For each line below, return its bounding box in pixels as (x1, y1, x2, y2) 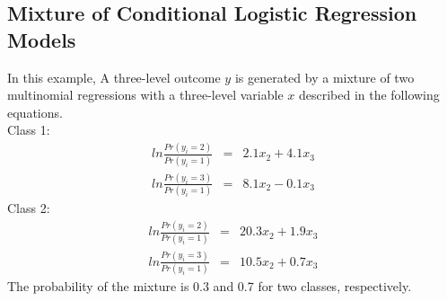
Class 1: (7, 120, 50, 139)
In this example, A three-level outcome (7, 67, 221, 86)
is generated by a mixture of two (234, 67, 415, 86)
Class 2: (7, 199, 50, 217)
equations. (7, 102, 63, 121)
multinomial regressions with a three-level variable (7, 85, 284, 104)
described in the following (298, 85, 440, 104)
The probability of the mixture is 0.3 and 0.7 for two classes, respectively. (7, 277, 412, 296)
